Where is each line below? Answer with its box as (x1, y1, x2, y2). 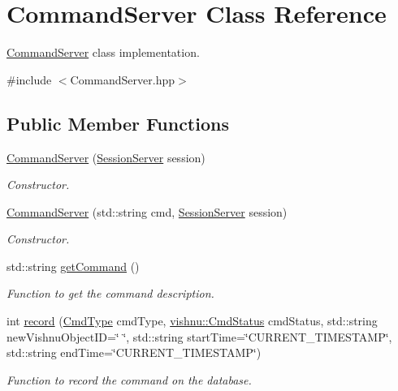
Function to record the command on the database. (6, 371, 252, 388)
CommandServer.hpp (70, 71, 175, 88)
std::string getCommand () (6, 257, 140, 274)
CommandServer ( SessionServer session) (6, 148, 205, 165)
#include (6, 71, 52, 88)
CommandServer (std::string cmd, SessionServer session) (6, 203, 288, 220)
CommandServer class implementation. (6, 44, 200, 61)
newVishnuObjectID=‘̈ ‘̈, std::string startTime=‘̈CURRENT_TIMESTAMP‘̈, (6, 328, 392, 345)
